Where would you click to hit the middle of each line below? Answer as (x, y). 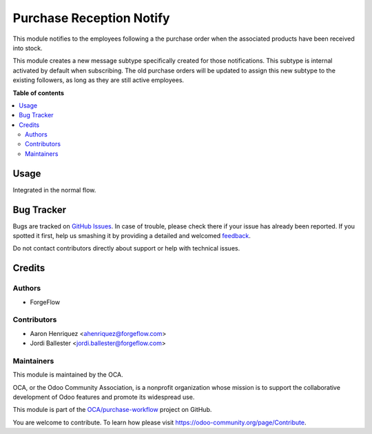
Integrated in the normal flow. (54, 190)
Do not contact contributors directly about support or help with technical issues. (126, 248)
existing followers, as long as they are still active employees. (99, 80)
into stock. (28, 48)
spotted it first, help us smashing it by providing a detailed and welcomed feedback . (132, 236)
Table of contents (39, 92)
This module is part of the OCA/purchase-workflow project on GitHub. (112, 410)
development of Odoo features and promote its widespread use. (104, 397)
